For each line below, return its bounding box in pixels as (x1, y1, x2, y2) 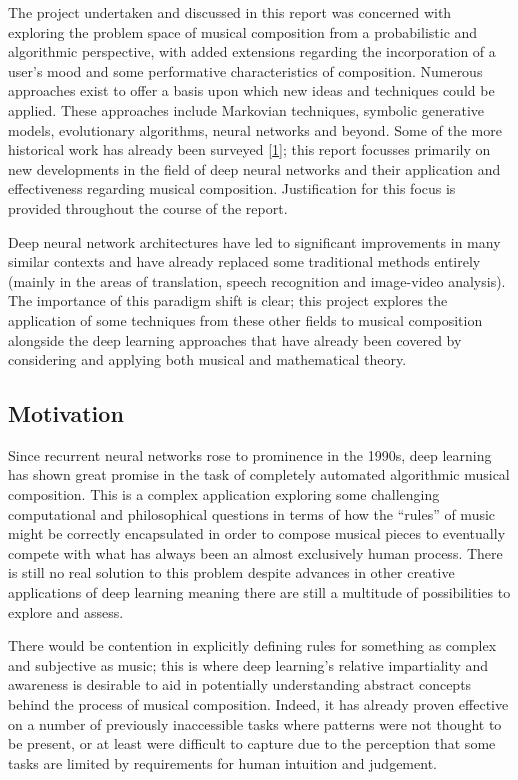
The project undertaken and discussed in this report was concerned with (8, 2, 452, 22)
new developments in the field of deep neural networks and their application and (8, 158, 501, 179)
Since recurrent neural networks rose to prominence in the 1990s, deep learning (8, 444, 492, 465)
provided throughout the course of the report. (8, 197, 288, 218)
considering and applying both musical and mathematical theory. (8, 349, 407, 370)
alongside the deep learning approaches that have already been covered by (8, 329, 462, 350)
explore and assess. (8, 601, 124, 622)
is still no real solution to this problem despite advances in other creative (8, 562, 455, 583)
